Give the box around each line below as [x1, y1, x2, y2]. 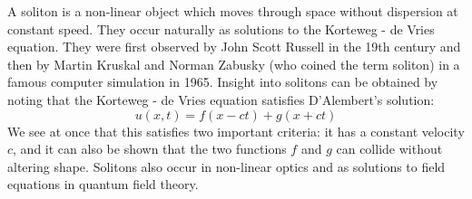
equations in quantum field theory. [7, 175, 199, 194]
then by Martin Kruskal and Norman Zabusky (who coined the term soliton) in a [7, 54, 460, 73]
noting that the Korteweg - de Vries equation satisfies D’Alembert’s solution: [7, 90, 435, 109]
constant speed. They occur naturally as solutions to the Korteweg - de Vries [7, 19, 435, 38]
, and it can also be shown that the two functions [13, 139, 287, 158]
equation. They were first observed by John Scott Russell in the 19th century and [7, 37, 461, 56]
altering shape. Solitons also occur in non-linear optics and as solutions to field [7, 156, 446, 175]
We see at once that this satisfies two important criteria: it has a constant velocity [7, 121, 465, 140]
